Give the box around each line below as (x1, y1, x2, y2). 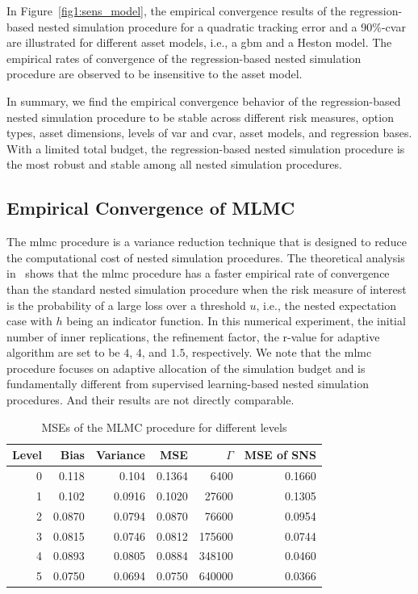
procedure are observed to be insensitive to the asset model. (6, 65, 303, 82)
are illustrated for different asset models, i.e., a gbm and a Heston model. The (6, 34, 392, 51)
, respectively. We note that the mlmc (185, 344, 372, 361)
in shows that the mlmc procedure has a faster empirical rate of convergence (6, 265, 390, 282)
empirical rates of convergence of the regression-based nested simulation (6, 49, 362, 66)
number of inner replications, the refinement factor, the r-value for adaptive (6, 328, 380, 345)
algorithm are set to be (6, 344, 120, 361)
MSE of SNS (244, 446, 316, 463)
